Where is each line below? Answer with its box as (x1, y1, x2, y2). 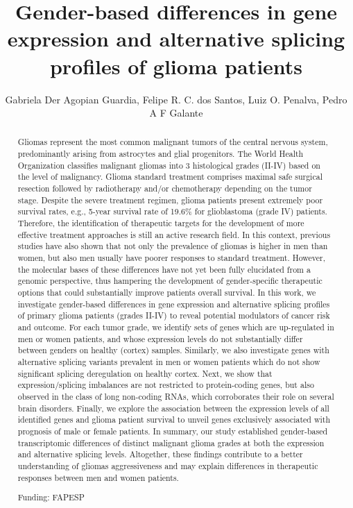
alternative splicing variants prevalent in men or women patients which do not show (17, 355, 320, 367)
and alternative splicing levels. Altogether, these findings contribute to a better (17, 448, 303, 460)
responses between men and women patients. (17, 471, 179, 483)
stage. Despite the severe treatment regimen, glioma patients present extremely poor (17, 194, 323, 205)
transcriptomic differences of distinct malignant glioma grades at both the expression (17, 437, 325, 448)
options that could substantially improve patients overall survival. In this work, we (17, 287, 316, 298)
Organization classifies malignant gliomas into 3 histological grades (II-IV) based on (17, 159, 320, 171)
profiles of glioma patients (49, 51, 303, 80)
